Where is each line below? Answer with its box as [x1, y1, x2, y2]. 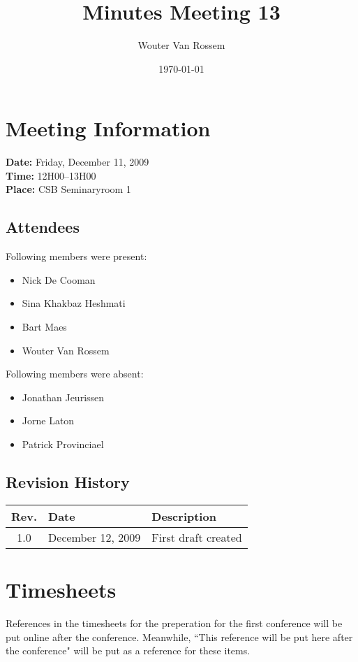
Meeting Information [6, 114, 211, 143]
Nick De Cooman [22, 272, 96, 287]
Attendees [6, 216, 80, 238]
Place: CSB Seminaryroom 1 [6, 182, 131, 196]
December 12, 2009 [48, 528, 141, 545]
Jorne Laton [22, 413, 75, 428]
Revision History [6, 470, 130, 492]
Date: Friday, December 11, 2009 [6, 154, 149, 169]
